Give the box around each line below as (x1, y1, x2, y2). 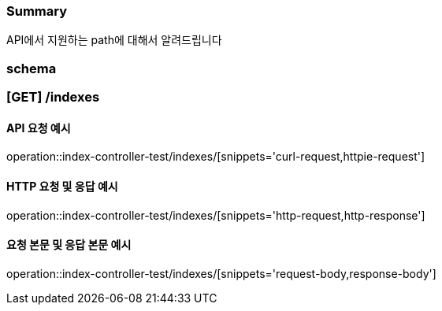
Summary (6, 3, 68, 19)
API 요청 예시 (6, 120, 71, 135)
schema (6, 60, 57, 76)
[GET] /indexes (6, 89, 100, 106)
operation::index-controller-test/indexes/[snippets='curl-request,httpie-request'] (6, 150, 425, 164)
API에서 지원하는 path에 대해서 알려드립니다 (6, 33, 222, 47)
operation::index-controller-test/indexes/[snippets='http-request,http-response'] (6, 208, 425, 222)
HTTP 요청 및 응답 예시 (6, 179, 118, 193)
